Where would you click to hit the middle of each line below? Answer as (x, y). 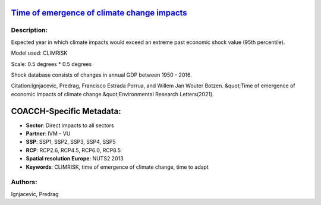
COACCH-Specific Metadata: (66, 111)
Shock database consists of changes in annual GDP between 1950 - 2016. (102, 75)
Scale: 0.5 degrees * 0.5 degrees (51, 64)
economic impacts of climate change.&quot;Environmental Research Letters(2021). (112, 94)
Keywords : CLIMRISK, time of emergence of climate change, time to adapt (117, 167)
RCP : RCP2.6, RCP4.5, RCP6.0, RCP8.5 (73, 150)
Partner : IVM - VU (48, 134)
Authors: (24, 182)
